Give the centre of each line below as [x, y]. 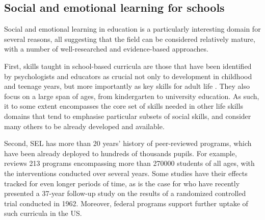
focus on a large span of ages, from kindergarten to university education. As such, [132, 96]
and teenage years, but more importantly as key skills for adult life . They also [127, 86]
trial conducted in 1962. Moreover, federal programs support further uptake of [126, 203]
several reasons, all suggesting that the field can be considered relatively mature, [130, 39]
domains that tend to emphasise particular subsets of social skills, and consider [128, 116]
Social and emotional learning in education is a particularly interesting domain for [132, 29]
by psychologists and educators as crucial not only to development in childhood [128, 76]
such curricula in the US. [43, 213]
